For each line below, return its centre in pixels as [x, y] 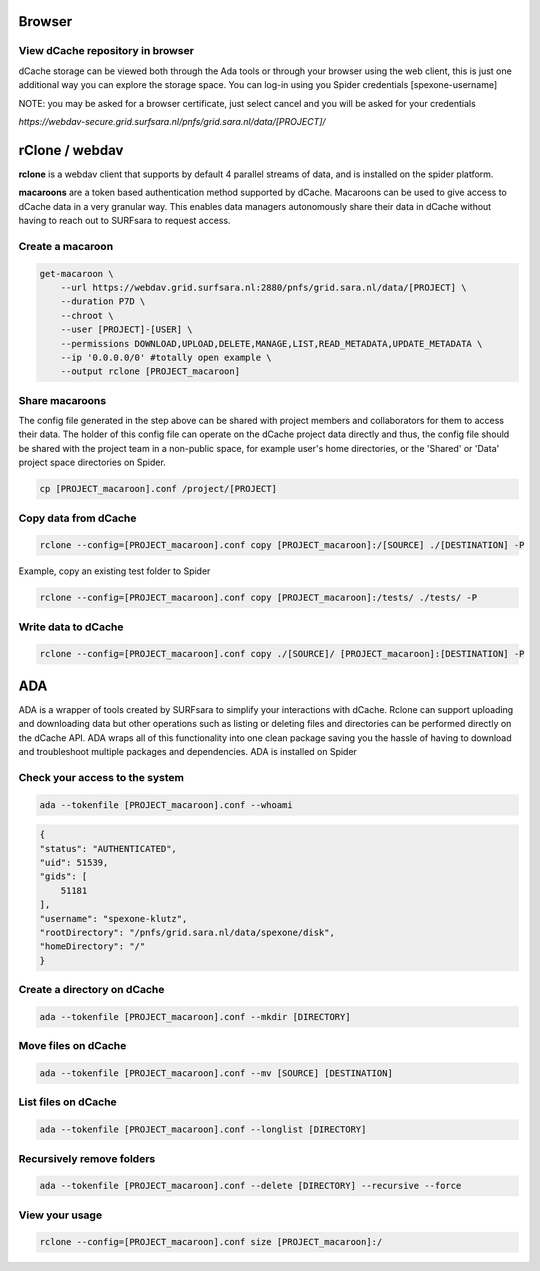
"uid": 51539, [74, 863]
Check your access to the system [101, 777]
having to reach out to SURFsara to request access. [124, 221]
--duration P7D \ [103, 301]
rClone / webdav [71, 150]
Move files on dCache [72, 1046]
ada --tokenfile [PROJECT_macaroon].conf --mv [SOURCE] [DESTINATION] [216, 1073]
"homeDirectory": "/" [92, 946]
